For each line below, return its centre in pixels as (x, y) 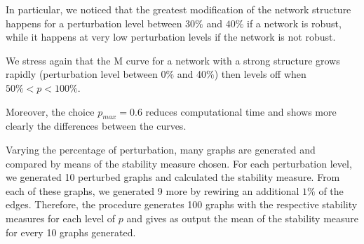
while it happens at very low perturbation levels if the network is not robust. (171, 37)
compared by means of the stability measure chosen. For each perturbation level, (179, 163)
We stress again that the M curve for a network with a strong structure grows (173, 60)
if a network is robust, (294, 23)
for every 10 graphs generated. (71, 232)
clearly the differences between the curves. (96, 126)
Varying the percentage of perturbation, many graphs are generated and (161, 149)
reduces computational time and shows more (241, 111)
